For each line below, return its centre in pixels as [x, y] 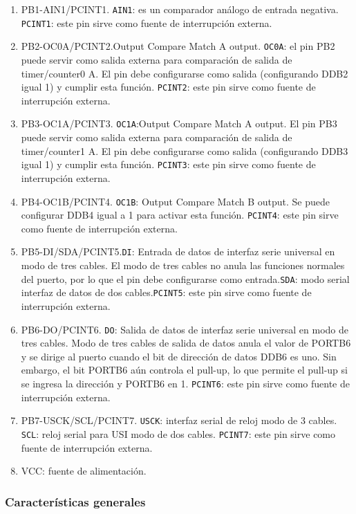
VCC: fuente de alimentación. [84, 471]
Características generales [75, 501]
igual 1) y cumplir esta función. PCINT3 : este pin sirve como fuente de [168, 164]
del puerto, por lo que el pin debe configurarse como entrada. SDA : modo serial [185, 278]
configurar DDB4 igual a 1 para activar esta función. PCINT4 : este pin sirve [180, 215]
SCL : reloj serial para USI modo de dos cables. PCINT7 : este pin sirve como [178, 433]
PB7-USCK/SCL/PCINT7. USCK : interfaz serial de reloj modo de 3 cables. [179, 420]
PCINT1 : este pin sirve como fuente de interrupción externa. [147, 22]
